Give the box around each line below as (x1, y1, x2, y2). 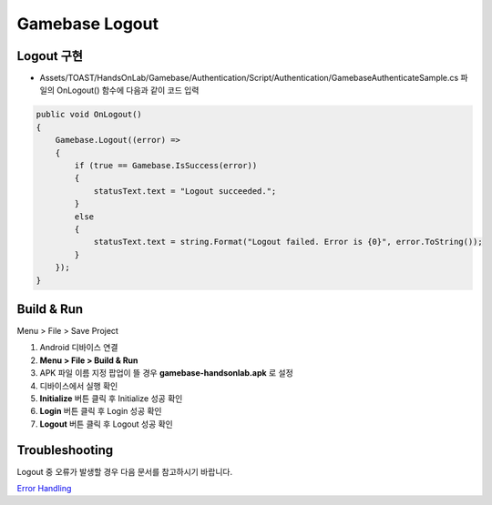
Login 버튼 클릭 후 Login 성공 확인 (39, 406, 162, 417)
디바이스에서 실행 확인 (39, 380, 118, 391)
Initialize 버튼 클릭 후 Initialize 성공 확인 (39, 392, 183, 404)
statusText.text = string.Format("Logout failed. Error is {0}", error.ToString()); (93, 237, 483, 247)
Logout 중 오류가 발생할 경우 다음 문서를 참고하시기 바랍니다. (16, 466, 232, 477)
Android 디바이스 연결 (39, 342, 118, 353)
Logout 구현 (16, 48, 84, 64)
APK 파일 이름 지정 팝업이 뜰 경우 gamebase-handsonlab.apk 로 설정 (39, 368, 293, 379)
